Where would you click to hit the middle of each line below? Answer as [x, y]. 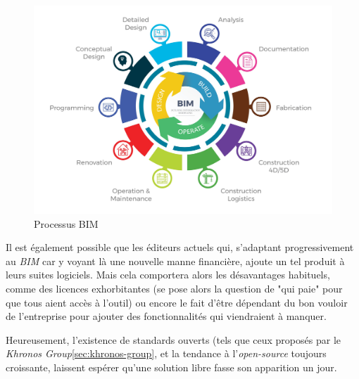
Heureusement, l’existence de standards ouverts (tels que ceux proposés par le [173, 339]
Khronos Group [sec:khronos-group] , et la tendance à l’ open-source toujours [166, 353]
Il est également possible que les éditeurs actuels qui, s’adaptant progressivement [180, 247]
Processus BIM [66, 223]
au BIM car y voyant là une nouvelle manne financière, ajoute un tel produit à [175, 261]
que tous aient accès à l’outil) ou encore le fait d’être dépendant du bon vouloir [177, 302]
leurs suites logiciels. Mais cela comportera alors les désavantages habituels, [168, 275]
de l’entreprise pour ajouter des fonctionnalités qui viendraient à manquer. [166, 316]
